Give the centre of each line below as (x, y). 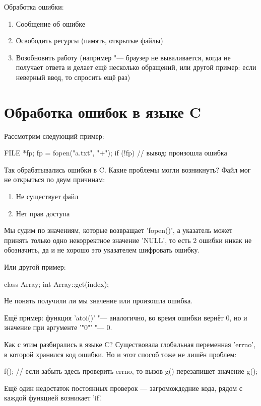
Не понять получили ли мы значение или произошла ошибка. (99, 301)
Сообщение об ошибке (50, 23)
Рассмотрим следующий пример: (54, 136)
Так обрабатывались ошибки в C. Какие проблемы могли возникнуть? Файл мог (127, 169)
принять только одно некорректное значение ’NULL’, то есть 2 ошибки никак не (128, 240)
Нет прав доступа (43, 213)
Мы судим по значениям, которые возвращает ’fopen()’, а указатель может (118, 230)
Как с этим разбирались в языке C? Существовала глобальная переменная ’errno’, (130, 344)
